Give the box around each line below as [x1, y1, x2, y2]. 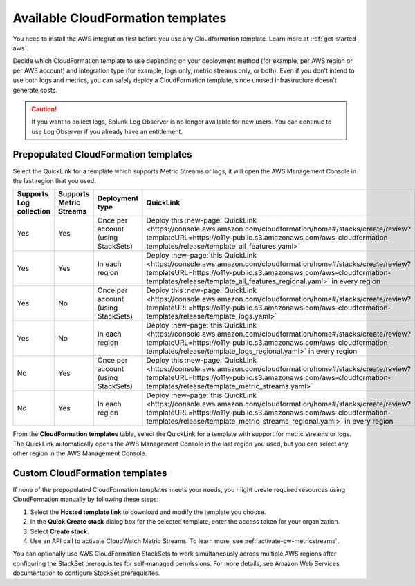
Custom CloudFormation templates [12, 467, 167, 479]
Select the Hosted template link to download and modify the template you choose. [30, 508, 266, 516]
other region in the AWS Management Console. [12, 449, 147, 457]
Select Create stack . [30, 527, 89, 536]
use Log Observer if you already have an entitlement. [31, 127, 183, 135]
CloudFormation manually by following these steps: [12, 495, 159, 504]
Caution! [31, 104, 57, 113]
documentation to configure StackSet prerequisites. [12, 569, 160, 577]
